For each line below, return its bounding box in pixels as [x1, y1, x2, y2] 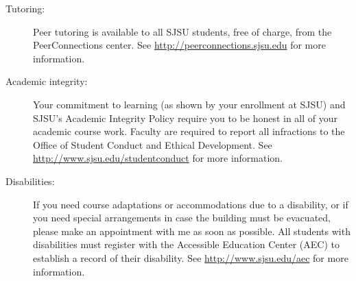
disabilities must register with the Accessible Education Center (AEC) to [33, 237, 340, 252]
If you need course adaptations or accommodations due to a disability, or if [33, 197, 348, 211]
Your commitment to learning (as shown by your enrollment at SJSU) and [33, 97, 346, 111]
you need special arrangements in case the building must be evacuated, [33, 210, 331, 225]
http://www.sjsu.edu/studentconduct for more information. [33, 151, 283, 165]
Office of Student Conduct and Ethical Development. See [33, 137, 272, 151]
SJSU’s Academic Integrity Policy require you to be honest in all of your [33, 110, 338, 125]
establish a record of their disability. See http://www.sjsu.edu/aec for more [33, 250, 348, 265]
